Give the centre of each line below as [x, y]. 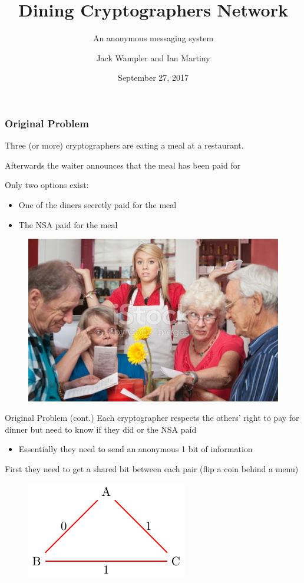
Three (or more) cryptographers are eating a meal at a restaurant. [124, 145]
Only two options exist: [47, 185]
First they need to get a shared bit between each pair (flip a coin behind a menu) [152, 469]
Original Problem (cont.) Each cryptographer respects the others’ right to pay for [152, 418]
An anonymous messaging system [153, 38]
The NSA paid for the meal [68, 224]
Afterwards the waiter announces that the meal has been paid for [123, 165]
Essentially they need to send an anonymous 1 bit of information [136, 449]
